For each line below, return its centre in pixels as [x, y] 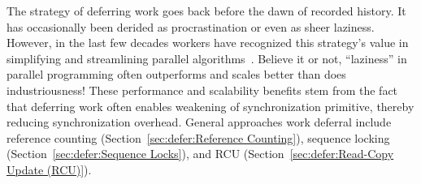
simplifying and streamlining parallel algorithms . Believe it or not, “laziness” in [207, 58]
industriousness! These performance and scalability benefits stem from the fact [202, 90]
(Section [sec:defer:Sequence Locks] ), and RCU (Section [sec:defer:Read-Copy [200, 154]
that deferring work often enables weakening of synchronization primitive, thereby [210, 106]
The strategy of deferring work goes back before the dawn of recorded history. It [206, 11]
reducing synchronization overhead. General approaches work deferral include [199, 122]
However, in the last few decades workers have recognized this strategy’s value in [208, 43]
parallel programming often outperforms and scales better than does [176, 74]
